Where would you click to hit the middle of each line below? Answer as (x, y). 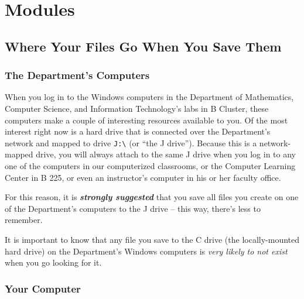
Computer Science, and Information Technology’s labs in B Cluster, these (137, 108)
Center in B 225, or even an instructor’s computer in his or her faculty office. (143, 177)
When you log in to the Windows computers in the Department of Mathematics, (149, 97)
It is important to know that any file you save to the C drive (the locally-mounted (152, 239)
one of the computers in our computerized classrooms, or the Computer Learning (150, 166)
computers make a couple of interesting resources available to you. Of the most (146, 120)
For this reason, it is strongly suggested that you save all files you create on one (152, 197)
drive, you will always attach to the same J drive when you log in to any (166, 154)
